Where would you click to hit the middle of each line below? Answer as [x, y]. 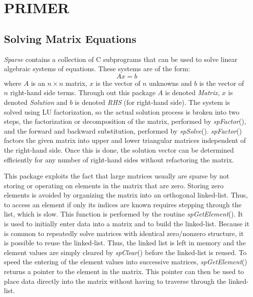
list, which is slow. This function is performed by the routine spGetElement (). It [124, 214]
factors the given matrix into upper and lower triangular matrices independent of [125, 140]
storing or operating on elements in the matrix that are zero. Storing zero [114, 185]
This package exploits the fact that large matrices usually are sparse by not [117, 176]
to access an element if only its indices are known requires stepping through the [123, 204]
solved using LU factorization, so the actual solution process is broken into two [122, 111]
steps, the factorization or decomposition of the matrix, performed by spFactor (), [125, 121]
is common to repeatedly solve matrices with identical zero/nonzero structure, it [124, 233]
